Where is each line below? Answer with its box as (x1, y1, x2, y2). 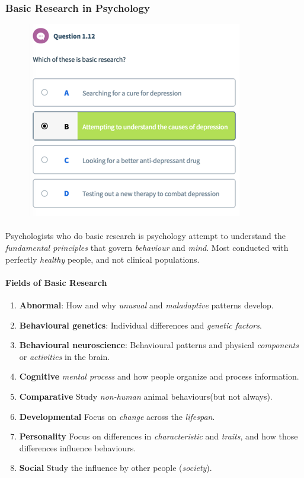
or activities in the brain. (19, 350, 110, 362)
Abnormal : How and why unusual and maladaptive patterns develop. (19, 298, 274, 311)
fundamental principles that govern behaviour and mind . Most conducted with (5, 241, 289, 253)
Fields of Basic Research (5, 276, 107, 288)
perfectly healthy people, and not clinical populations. (5, 253, 200, 265)
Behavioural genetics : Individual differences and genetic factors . (19, 318, 262, 331)
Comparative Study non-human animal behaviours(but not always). (19, 390, 273, 402)
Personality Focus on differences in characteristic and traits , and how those (19, 430, 298, 442)
